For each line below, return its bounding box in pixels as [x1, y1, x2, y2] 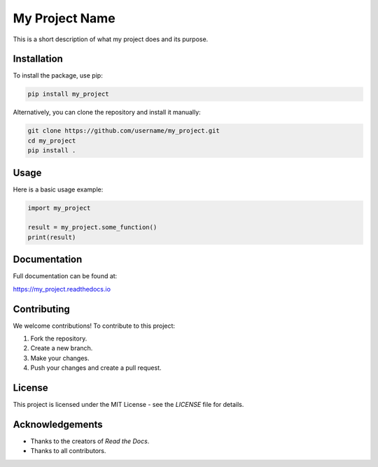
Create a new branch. [30, 344, 93, 352]
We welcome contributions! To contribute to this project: [13, 322, 175, 330]
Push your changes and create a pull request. [30, 364, 162, 372]
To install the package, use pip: [13, 71, 103, 80]
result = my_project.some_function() [27, 224, 157, 231]
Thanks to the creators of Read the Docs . [30, 437, 150, 445]
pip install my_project [27, 90, 110, 98]
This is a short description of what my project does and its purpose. [13, 35, 209, 43]
